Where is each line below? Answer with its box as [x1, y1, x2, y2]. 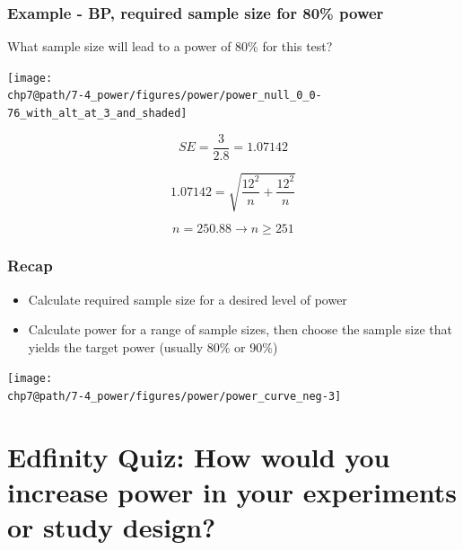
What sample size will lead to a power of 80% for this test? [7, 37, 333, 56]
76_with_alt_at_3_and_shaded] [7, 107, 188, 120]
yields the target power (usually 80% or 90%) [28, 337, 278, 356]
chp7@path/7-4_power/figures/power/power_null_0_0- [7, 89, 322, 102]
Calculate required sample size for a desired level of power [28, 289, 347, 308]
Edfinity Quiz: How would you [7, 438, 390, 475]
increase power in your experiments [7, 474, 458, 510]
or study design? [7, 509, 216, 546]
